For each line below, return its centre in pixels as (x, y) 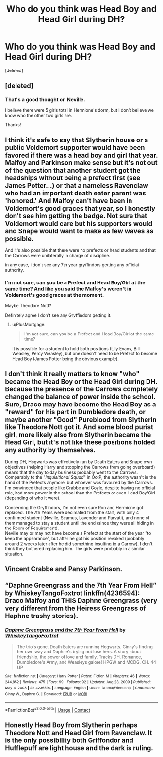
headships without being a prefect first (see (73, 178)
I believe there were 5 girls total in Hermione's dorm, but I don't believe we (80, 110)
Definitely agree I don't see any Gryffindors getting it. (58, 315)
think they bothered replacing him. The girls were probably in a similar (75, 548)
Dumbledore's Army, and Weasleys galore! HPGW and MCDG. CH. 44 (86, 662)
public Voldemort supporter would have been (75, 148)
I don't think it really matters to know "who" (72, 374)
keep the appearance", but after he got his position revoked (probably (75, 538)
